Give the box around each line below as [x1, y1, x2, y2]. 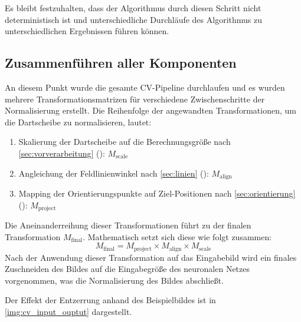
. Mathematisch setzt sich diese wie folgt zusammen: [83, 230, 272, 243]
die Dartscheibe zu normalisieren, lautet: [5, 115, 152, 128]
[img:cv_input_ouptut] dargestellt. [5, 306, 132, 318]
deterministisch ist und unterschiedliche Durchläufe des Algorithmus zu [5, 13, 262, 25]
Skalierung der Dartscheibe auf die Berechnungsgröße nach [18, 135, 231, 148]
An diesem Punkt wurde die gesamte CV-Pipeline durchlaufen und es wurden [5, 81, 285, 93]
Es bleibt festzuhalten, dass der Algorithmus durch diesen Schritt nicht [5, 2, 261, 14]
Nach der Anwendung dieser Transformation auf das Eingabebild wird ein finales [5, 251, 297, 263]
